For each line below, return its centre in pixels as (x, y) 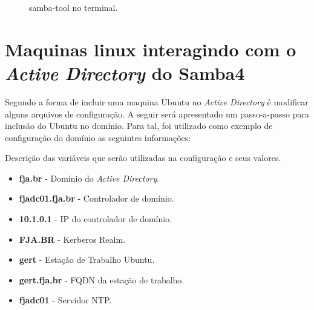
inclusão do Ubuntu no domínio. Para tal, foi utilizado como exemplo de (139, 126)
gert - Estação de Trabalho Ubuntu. (87, 259)
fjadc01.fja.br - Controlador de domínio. (96, 198)
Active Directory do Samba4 (125, 73)
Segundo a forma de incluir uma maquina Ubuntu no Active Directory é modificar (157, 101)
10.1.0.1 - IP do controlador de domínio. (96, 219)
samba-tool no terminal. (74, 7)
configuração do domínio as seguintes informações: (98, 137)
